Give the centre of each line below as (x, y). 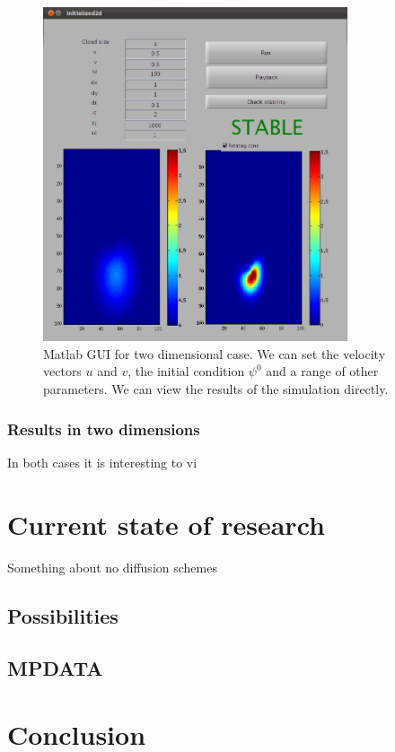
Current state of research (166, 524)
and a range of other (322, 371)
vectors (62, 371)
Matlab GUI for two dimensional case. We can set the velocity (215, 353)
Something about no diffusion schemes (112, 567)
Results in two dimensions (104, 428)
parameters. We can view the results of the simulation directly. (216, 389)
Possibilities (63, 615)
